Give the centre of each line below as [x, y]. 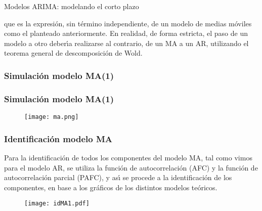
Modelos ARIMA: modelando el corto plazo [72, 6]
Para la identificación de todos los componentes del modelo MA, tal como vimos [128, 157]
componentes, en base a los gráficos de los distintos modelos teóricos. [111, 187]
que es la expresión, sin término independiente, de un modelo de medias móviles [128, 23]
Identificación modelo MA [58, 138]
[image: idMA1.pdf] [57, 204]
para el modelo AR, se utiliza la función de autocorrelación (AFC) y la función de [131, 167]
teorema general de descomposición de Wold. [73, 53]
